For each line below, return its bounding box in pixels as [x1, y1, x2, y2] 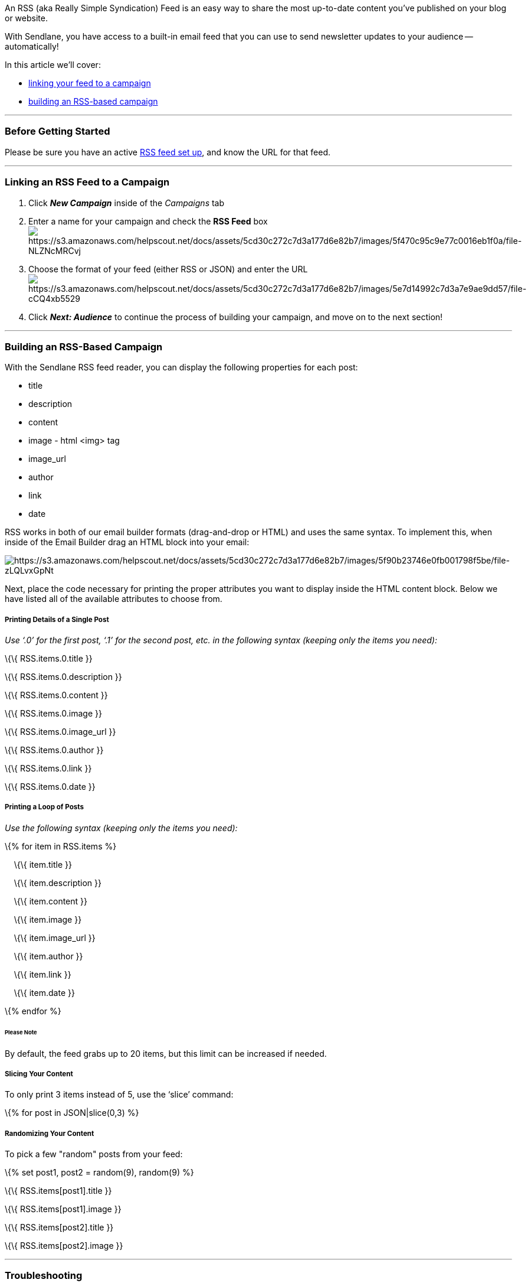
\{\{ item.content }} [14, 896, 87, 906]
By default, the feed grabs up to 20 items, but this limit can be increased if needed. [5, 1048, 327, 1059]
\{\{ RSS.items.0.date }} [5, 782, 96, 792]
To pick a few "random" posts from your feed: [5, 1149, 183, 1160]
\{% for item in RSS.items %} [5, 841, 117, 851]
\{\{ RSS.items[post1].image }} [5, 1204, 122, 1215]
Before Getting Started [5, 125, 110, 138]
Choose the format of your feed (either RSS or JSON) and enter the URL [28, 263, 308, 274]
